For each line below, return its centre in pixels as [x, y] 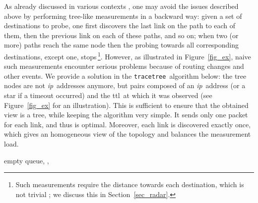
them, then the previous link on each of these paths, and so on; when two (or [121, 35]
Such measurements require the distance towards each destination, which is [130, 184]
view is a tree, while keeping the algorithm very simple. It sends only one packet [126, 115]
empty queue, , [27, 160]
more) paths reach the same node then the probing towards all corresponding [122, 45]
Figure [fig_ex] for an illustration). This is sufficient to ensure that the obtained [126, 105]
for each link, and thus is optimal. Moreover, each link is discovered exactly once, [128, 124]
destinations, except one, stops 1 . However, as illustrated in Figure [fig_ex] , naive [128, 55]
